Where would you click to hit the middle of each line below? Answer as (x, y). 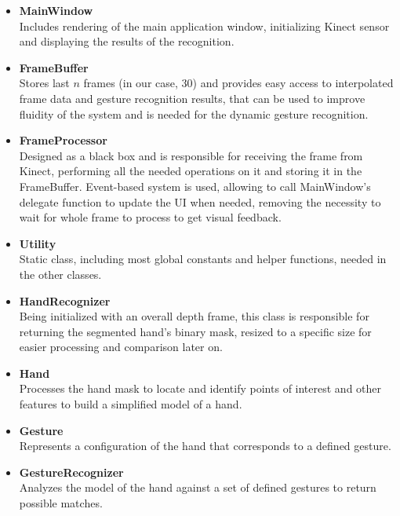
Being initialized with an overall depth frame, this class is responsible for (194, 316)
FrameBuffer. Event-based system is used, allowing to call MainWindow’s (195, 186)
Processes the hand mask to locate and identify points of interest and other (200, 388)
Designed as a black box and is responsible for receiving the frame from (191, 155)
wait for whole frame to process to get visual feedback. (150, 217)
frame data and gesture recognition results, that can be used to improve (192, 98)
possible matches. (61, 503)
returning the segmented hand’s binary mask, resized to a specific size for (195, 331)
